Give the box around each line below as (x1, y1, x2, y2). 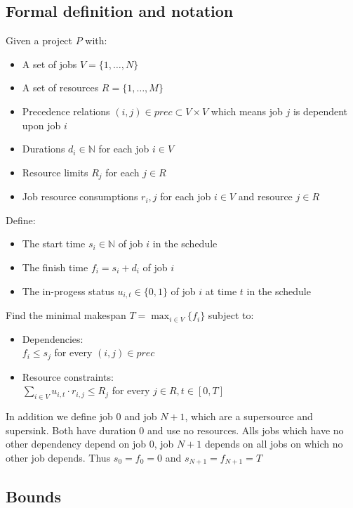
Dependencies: (22, 331, 84, 346)
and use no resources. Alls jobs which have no (147, 422, 344, 437)
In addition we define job (6, 409, 113, 424)
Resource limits (22, 164, 88, 179)
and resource (238, 189, 293, 204)
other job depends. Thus (6, 450, 111, 464)
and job (124, 409, 157, 424)
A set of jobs (22, 56, 77, 71)
